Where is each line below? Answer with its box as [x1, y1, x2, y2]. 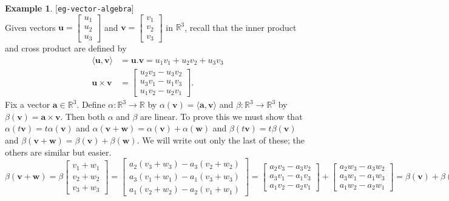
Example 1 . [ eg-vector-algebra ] [5, 2, 134, 14]
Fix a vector [5, 98, 50, 111]
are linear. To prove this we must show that [140, 110, 303, 122]
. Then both [60, 110, 105, 122]
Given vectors [5, 21, 56, 33]
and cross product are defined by [5, 42, 127, 54]
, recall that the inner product [184, 21, 297, 33]
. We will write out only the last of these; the [137, 134, 305, 147]
